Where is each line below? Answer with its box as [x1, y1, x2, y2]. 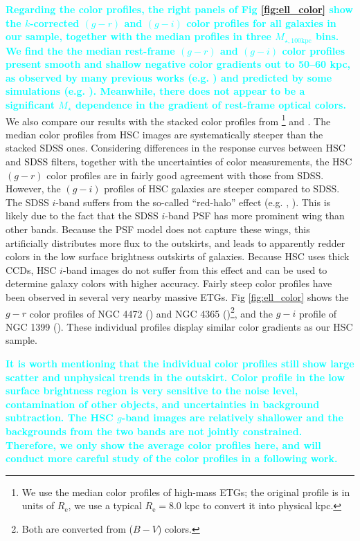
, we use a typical [68, 498, 142, 513]
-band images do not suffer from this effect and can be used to [62, 262, 327, 277]
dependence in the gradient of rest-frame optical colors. [75, 98, 346, 112]
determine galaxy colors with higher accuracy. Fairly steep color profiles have [6, 276, 332, 291]
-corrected [30, 15, 80, 30]
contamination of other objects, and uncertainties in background [6, 396, 320, 411]
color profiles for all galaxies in [186, 15, 336, 30]
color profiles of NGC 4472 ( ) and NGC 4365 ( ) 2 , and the [29, 304, 273, 320]
